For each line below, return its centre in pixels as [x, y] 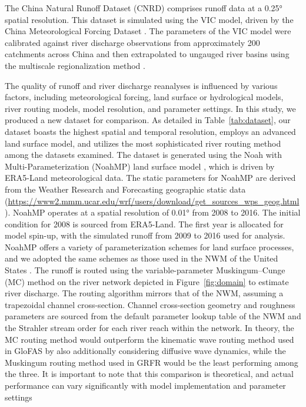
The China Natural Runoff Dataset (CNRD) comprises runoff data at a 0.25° [144, 8]
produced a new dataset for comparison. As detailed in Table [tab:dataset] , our [148, 120]
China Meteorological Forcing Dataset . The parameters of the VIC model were [148, 31]
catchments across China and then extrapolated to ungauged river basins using [147, 54]
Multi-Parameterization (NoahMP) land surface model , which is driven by [140, 166]
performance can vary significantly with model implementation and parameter [145, 385]
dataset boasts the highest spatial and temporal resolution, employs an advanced [150, 131]
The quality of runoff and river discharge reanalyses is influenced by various [141, 85]
